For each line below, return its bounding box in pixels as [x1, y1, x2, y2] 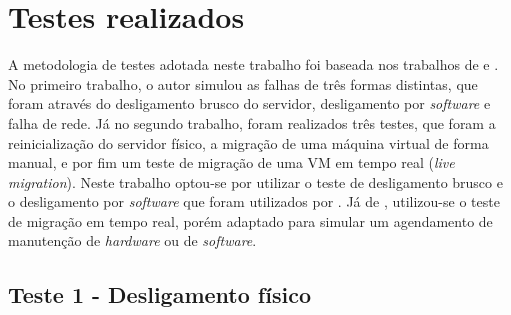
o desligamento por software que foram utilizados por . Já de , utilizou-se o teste [8, 191, 500, 212]
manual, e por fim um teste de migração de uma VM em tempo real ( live [8, 152, 455, 173]
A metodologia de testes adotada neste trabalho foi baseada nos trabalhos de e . [8, 54, 499, 75]
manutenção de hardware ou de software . [8, 230, 257, 251]
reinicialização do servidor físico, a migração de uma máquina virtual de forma [8, 132, 489, 153]
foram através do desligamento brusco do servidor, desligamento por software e [8, 93, 491, 114]
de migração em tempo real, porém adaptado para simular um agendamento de [8, 210, 493, 231]
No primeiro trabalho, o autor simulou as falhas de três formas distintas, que [8, 73, 478, 94]
